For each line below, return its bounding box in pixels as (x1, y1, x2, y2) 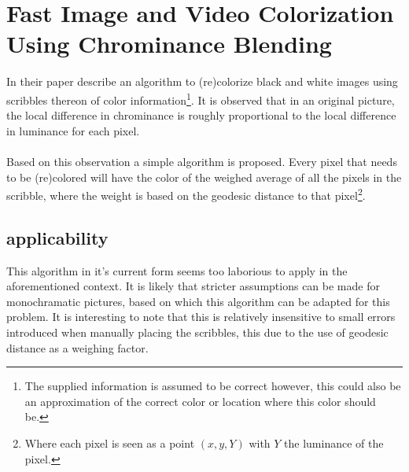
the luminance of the (284, 434, 384, 451)
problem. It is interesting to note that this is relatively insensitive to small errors (6, 308, 396, 325)
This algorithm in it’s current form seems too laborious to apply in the (6, 262, 348, 278)
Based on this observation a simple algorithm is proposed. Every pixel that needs (6, 153, 397, 169)
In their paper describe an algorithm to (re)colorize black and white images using (6, 73, 398, 90)
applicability (6, 225, 109, 249)
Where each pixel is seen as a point (24, 434, 195, 451)
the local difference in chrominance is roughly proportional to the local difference (6, 107, 396, 124)
